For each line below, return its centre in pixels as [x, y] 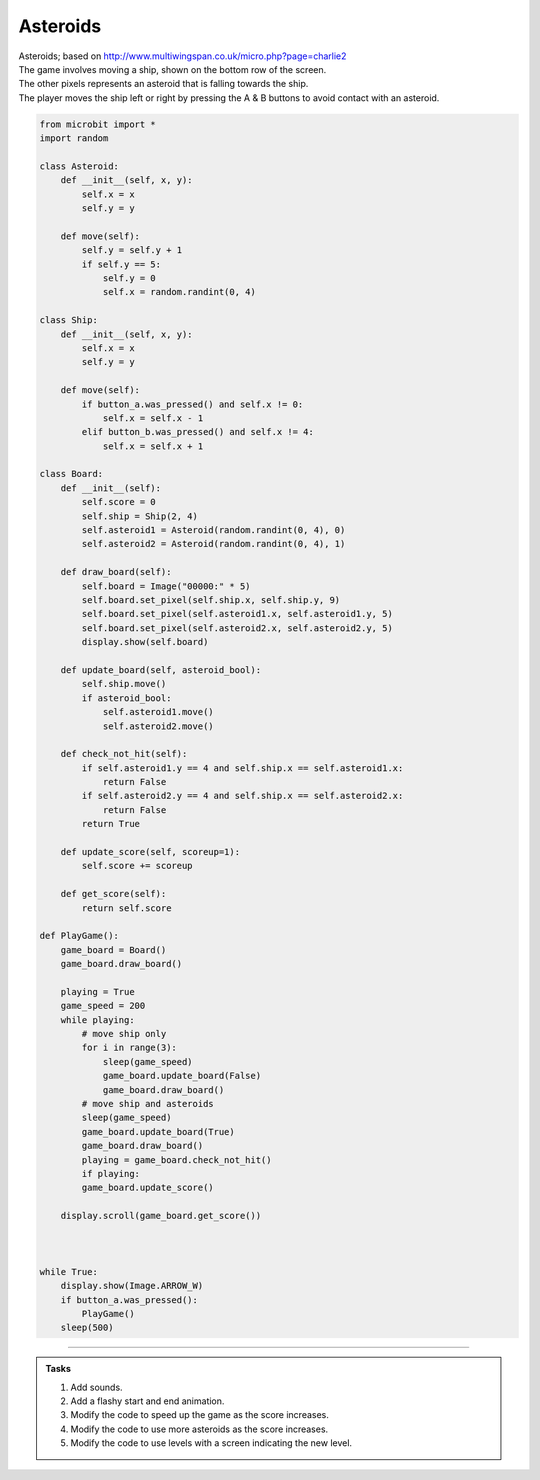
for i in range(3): [129, 1048]
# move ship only [124, 1034]
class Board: [71, 474]
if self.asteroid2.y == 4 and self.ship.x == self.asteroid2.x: [242, 796]
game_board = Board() [113, 949]
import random [74, 138]
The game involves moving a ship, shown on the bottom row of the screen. [172, 69]
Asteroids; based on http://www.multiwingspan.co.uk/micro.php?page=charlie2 [182, 56]
